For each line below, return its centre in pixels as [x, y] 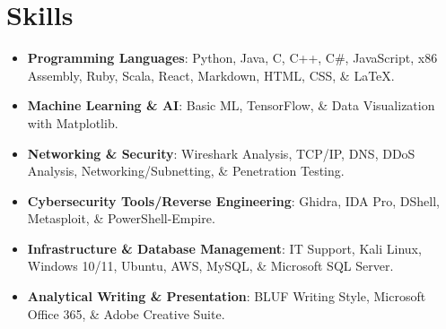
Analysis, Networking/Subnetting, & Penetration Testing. [186, 171]
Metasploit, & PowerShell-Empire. [121, 218]
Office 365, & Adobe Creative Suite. [126, 313]
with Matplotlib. [73, 122]
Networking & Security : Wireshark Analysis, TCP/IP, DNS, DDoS [221, 153]
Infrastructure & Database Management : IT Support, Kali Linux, [224, 248]
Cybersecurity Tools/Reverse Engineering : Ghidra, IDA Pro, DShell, [233, 200]
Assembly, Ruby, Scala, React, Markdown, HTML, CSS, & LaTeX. [211, 75]
